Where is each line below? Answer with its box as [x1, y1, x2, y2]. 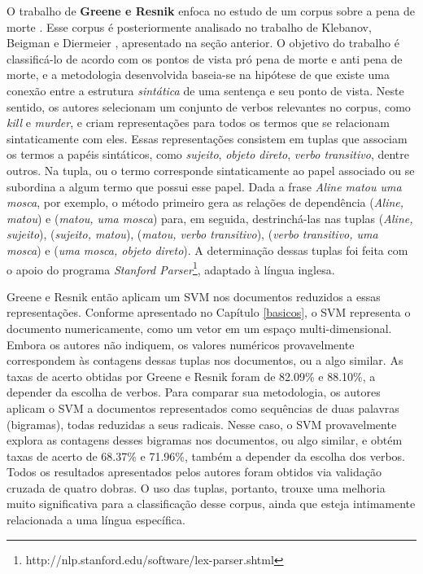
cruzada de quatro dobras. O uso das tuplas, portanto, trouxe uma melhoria [7, 479, 386, 496]
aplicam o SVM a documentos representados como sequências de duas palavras [7, 399, 399, 416]
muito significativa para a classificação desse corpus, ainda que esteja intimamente [7, 495, 416, 512]
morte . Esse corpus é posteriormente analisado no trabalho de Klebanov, [7, 18, 372, 35]
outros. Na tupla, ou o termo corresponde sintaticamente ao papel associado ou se [7, 161, 415, 178]
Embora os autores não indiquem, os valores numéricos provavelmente [7, 335, 355, 353]
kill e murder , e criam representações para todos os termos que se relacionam [7, 114, 390, 131]
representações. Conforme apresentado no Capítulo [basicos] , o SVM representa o [7, 304, 411, 321]
